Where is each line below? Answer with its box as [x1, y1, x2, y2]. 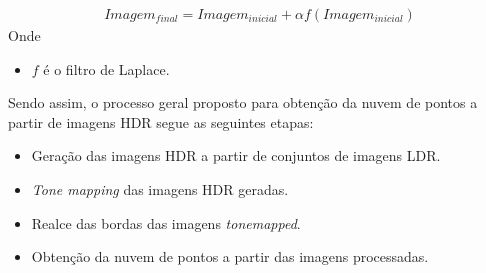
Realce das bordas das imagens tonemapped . [31, 212, 301, 233]
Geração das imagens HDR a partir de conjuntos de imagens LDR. [31, 145, 441, 166]
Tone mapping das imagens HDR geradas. [31, 179, 289, 199]
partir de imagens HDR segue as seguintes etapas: [8, 111, 314, 132]
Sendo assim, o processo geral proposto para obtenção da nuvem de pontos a [8, 92, 478, 113]
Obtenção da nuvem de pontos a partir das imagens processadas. [31, 246, 429, 267]
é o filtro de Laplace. [43, 58, 170, 79]
